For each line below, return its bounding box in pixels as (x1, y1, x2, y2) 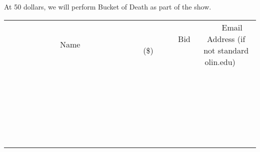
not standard (203, 44, 249, 56)
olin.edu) (204, 55, 235, 67)
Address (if (207, 32, 245, 44)
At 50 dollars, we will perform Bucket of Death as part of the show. (4, 1, 211, 11)
